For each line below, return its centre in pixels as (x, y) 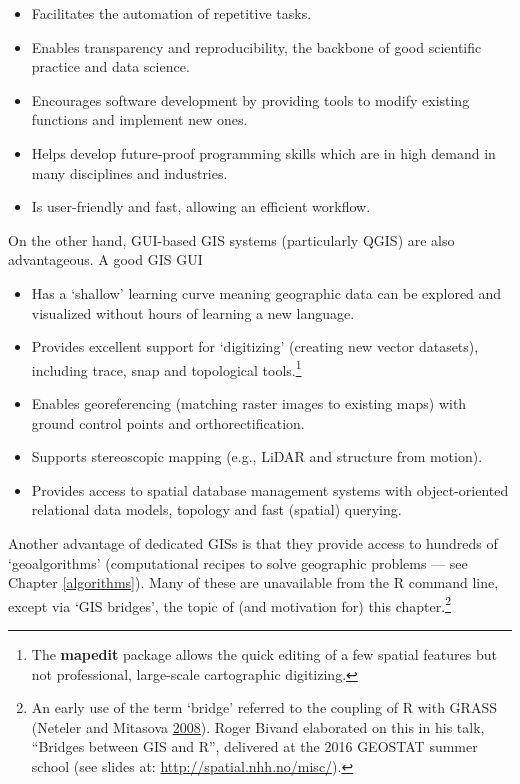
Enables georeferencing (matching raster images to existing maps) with (249, 402)
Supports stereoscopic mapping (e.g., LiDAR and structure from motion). (257, 456)
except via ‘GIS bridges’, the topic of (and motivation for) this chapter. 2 (229, 604)
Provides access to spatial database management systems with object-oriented (270, 489)
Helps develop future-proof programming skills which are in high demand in (263, 152)
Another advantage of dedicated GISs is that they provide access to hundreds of (253, 542)
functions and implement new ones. (139, 119)
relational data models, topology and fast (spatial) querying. (216, 509)
